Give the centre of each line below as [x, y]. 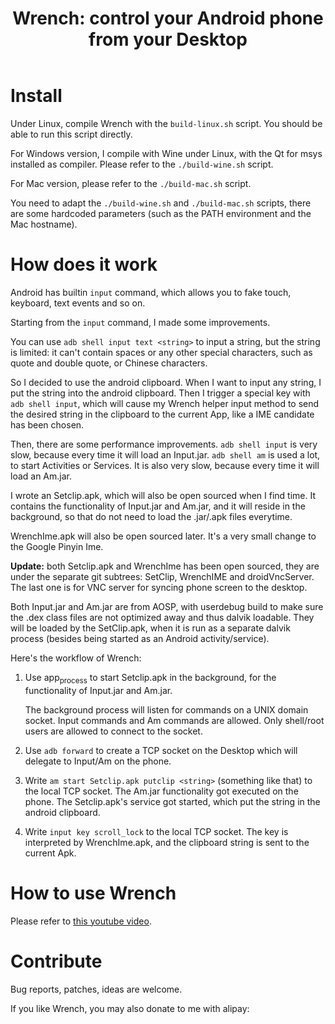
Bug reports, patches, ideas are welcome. [96, 989]
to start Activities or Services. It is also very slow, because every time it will [165, 465]
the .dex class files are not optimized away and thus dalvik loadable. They [162, 617]
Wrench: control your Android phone [168, 18]
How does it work [84, 264]
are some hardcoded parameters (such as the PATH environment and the [161, 213]
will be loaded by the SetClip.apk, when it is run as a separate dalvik [150, 628]
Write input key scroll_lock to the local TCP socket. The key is [156, 831]
